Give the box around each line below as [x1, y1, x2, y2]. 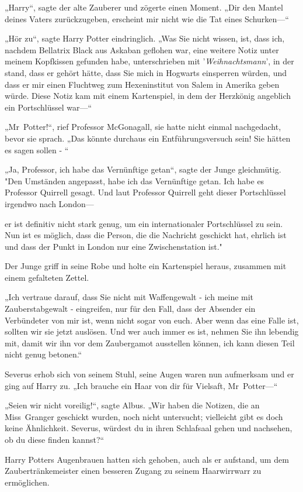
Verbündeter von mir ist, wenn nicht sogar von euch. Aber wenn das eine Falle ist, [5, 314, 299, 326]
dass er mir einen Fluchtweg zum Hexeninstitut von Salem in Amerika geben [5, 78, 280, 90]
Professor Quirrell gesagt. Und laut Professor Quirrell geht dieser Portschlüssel [5, 186, 286, 198]
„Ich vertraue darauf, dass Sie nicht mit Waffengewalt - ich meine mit [5, 291, 254, 303]
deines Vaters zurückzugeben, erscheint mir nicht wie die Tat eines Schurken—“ [5, 12, 289, 25]
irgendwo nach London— [5, 197, 94, 209]
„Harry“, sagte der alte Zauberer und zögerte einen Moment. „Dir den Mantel [5, 1, 283, 13]
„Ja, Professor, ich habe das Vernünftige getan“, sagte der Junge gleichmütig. [5, 163, 281, 176]
